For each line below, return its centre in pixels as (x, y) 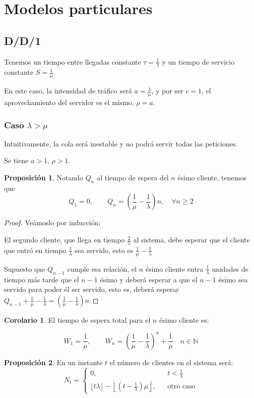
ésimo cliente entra (174, 268)
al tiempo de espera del (133, 178)
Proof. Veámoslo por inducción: (52, 222)
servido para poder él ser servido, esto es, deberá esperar (91, 289)
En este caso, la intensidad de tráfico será (68, 91)
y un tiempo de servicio (198, 61)
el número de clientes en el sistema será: (171, 362)
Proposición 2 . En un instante (53, 362)
